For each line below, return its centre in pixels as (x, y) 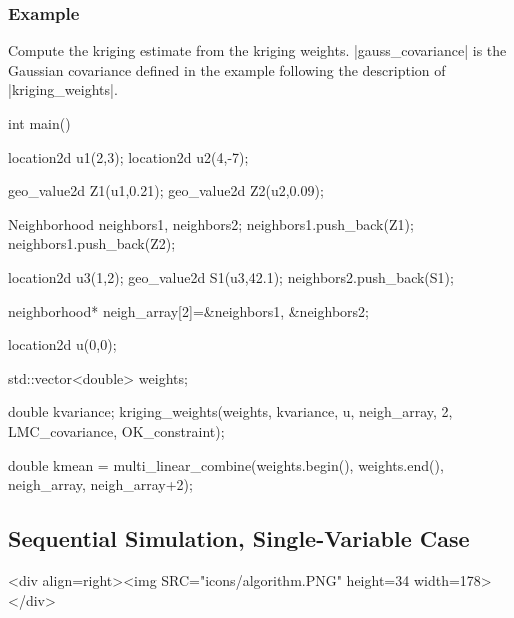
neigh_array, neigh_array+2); (100, 484)
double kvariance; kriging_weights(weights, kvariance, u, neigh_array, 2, (230, 411)
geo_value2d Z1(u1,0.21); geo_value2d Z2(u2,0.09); (166, 190)
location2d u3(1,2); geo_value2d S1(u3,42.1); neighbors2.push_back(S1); (231, 276)
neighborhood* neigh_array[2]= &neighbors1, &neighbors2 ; (188, 310)
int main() (39, 123)
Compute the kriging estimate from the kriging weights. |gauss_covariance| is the (257, 50)
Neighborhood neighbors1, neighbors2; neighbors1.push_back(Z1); (211, 223)
